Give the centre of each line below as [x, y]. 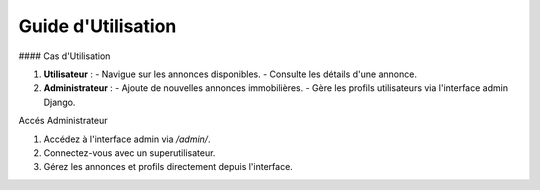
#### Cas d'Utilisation [64, 56]
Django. [59, 102]
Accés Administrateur [63, 121]
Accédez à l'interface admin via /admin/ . [127, 139]
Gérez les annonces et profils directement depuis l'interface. [168, 167]
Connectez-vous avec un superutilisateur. [129, 152]
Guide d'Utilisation [97, 26]
